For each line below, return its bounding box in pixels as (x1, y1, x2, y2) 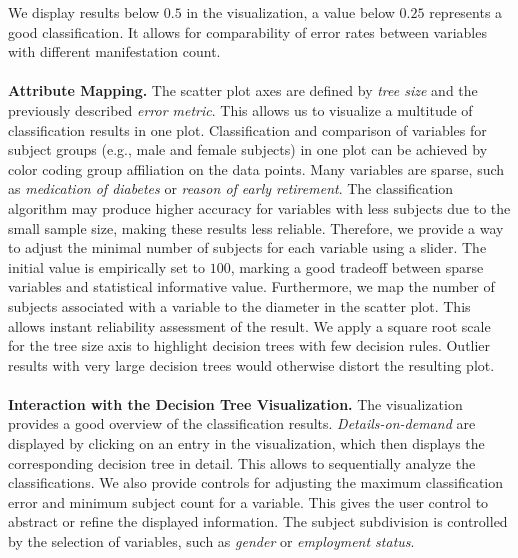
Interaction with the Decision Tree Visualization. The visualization (8, 393, 463, 414)
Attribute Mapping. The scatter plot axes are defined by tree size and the (8, 80, 478, 101)
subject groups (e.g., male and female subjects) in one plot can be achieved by (8, 139, 488, 160)
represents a (429, 2, 503, 22)
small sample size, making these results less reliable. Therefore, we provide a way (8, 217, 504, 238)
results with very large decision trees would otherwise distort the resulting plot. (8, 354, 495, 375)
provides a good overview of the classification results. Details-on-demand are (8, 413, 476, 434)
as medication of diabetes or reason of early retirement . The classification (8, 178, 454, 199)
